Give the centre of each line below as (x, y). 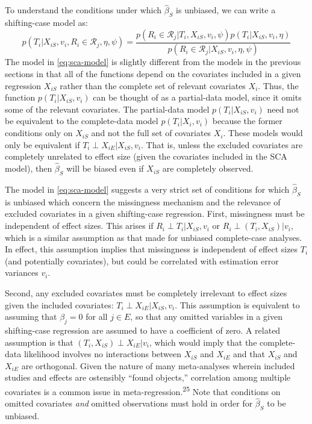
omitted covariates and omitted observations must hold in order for (129, 403)
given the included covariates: (59, 304)
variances (22, 273)
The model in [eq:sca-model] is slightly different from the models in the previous (153, 62)
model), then (29, 168)
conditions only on (39, 133)
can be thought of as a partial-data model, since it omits (197, 97)
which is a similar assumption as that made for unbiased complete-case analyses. (154, 237)
